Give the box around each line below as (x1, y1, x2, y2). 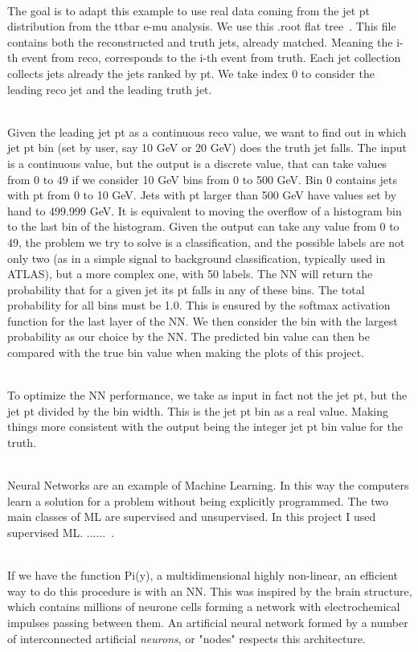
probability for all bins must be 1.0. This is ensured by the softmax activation (7, 297, 391, 314)
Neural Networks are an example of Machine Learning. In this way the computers (7, 477, 409, 494)
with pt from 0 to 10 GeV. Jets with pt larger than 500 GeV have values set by (7, 187, 397, 203)
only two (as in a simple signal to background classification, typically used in (7, 249, 386, 266)
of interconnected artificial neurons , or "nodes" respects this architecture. (7, 629, 366, 646)
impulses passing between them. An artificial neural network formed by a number (7, 613, 408, 630)
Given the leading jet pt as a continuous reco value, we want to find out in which (7, 123, 407, 140)
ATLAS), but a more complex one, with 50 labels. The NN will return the (7, 265, 373, 282)
